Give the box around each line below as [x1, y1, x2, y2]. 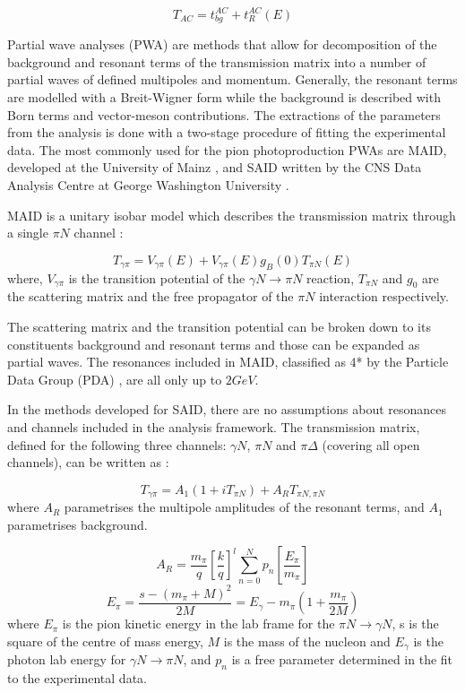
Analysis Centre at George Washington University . [7, 175, 289, 194]
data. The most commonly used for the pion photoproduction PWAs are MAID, [7, 140, 447, 159]
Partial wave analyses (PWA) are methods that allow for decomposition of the [7, 35, 437, 54]
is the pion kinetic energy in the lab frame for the [62, 614, 335, 633]
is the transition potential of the [68, 268, 245, 287]
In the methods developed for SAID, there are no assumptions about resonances [7, 400, 447, 419]
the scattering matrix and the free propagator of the [7, 287, 294, 306]
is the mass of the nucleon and [223, 631, 391, 650]
